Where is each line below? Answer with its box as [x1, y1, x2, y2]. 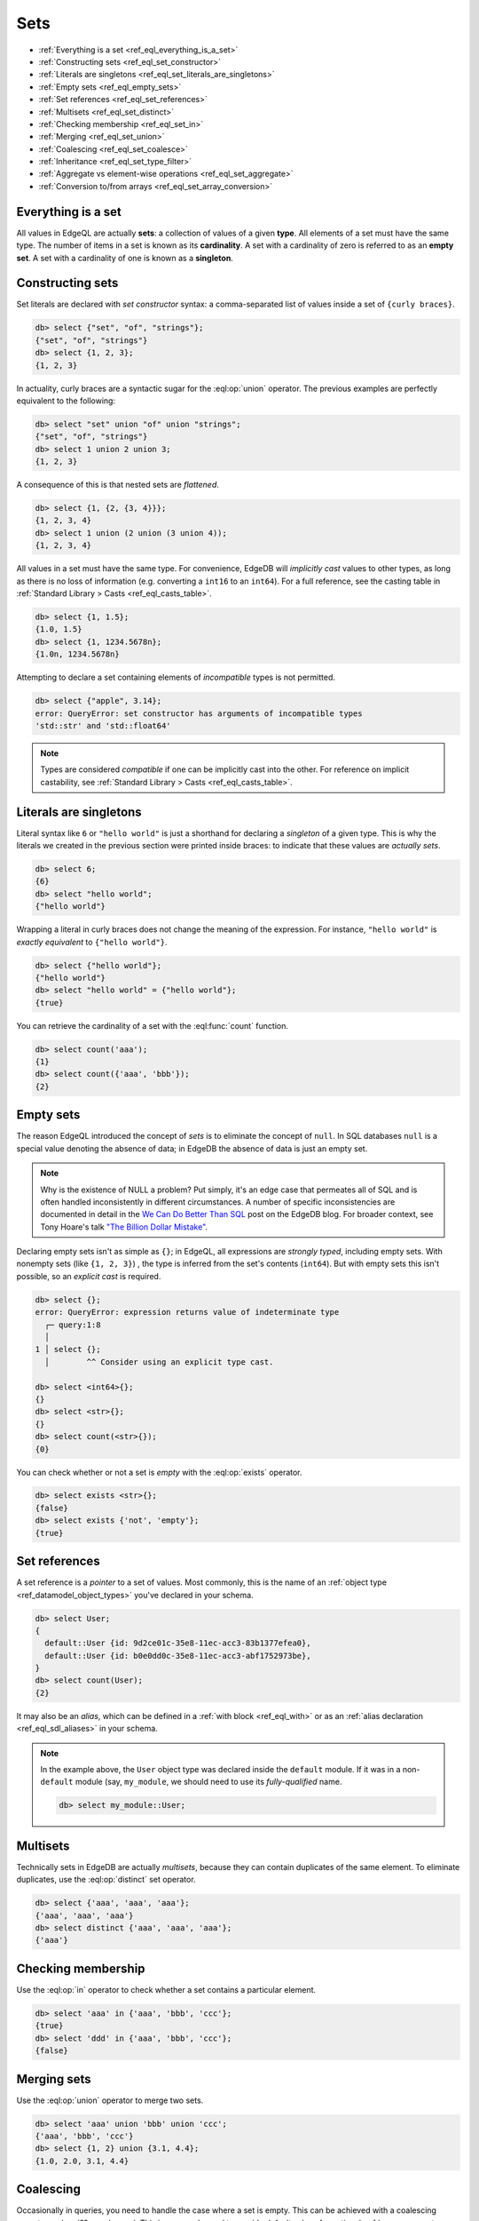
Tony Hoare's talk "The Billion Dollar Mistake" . [40, 1222, 208, 1232]
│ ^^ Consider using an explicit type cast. [44, 1357, 274, 1367]
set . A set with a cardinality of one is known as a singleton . [16, 252, 234, 263]
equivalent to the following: [16, 395, 115, 406]
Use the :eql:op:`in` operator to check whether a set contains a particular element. [16, 1984, 317, 1994]
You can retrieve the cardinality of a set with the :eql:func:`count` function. [16, 1020, 288, 1031]
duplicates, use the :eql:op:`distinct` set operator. [16, 1875, 196, 1885]
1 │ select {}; [35, 1344, 101, 1355]
